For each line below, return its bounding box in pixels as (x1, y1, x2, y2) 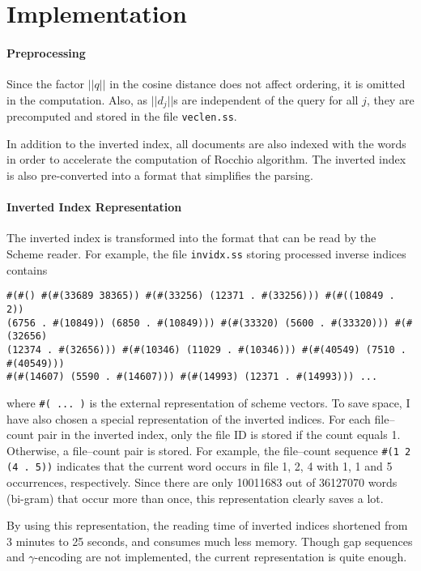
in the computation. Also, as (6, 91, 147, 108)
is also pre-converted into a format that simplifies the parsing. (6, 167, 313, 184)
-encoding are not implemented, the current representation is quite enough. (34, 548, 407, 565)
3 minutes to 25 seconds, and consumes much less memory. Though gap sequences (6, 532, 413, 549)
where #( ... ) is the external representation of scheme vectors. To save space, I (6, 394, 410, 411)
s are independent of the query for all (173, 91, 359, 108)
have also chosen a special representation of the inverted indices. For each (6, 410, 371, 427)
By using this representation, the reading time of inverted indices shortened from (6, 517, 408, 534)
